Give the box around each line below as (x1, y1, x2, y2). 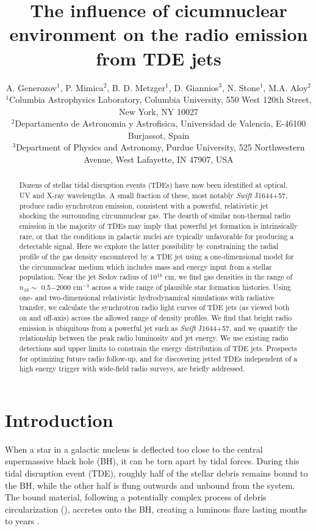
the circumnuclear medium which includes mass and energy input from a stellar (19, 261, 272, 272)
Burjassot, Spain (127, 128, 190, 141)
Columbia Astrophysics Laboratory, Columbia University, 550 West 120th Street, (9, 93, 312, 106)
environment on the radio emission (9, 21, 308, 46)
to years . (5, 514, 40, 527)
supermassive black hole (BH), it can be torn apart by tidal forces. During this (5, 455, 300, 467)
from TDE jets (96, 45, 221, 70)
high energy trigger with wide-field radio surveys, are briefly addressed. (19, 363, 245, 374)
